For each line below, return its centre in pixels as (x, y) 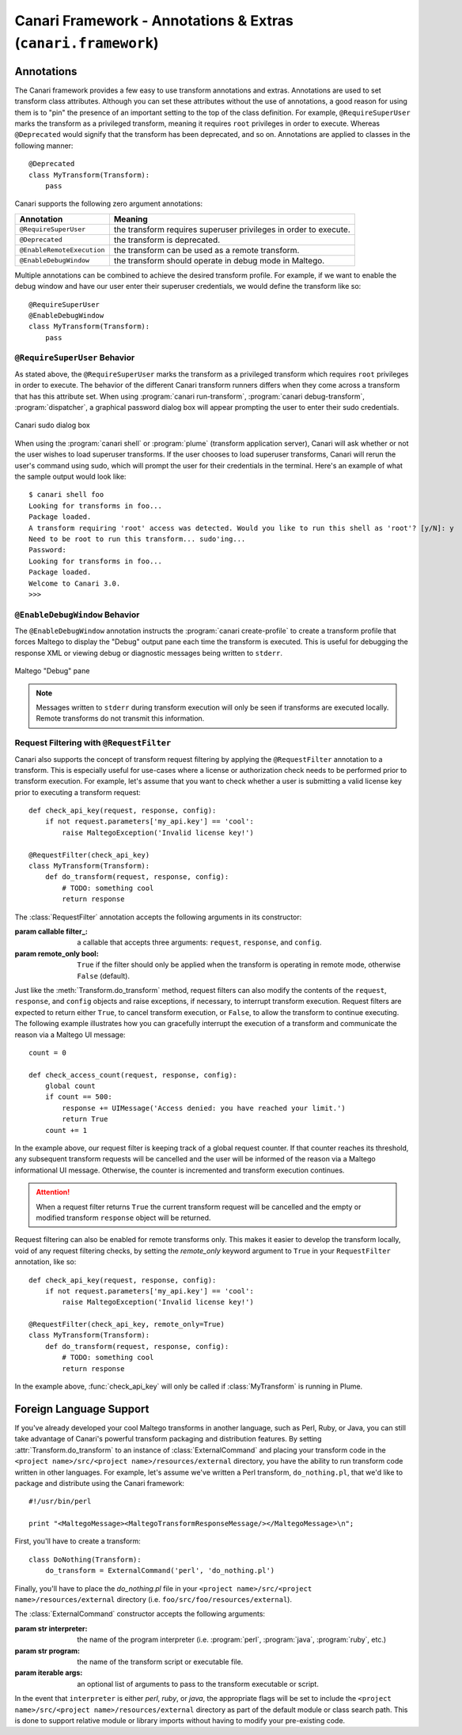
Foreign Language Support (82, 1409)
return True (85, 1119)
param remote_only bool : (57, 953)
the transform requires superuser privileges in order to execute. (232, 229)
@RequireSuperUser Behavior (75, 358)
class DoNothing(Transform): (85, 1559)
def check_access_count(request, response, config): (133, 1075)
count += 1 (66, 1130)
